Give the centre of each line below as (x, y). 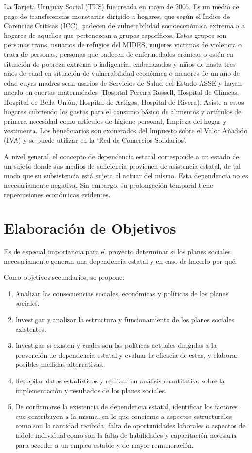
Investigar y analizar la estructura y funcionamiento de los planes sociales (125, 319)
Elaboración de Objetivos (90, 228)
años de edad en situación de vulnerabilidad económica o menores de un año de (122, 73)
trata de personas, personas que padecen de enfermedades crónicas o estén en (119, 54)
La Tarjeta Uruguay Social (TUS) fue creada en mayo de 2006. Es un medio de (122, 6)
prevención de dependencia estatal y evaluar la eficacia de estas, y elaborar (126, 354)
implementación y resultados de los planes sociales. (91, 390)
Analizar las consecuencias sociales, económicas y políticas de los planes (122, 293)
